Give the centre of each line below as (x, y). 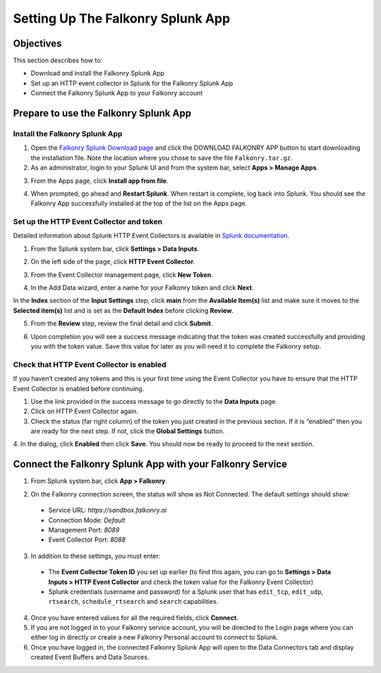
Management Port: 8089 (84, 530)
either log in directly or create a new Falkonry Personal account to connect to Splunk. (155, 637)
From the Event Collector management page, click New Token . (122, 275)
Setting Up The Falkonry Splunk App (122, 18)
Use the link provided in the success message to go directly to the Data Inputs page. (154, 401)
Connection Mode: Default (87, 520)
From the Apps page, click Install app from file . (99, 181)
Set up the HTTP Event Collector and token (87, 222)
